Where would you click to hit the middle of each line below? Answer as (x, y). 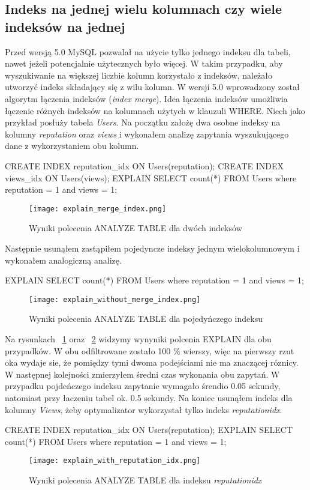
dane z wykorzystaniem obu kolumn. (72, 146)
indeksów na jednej (65, 26)
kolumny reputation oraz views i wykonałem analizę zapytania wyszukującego (147, 134)
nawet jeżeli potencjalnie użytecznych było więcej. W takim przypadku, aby (144, 63)
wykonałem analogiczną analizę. (63, 260)
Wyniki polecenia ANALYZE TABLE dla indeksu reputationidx (145, 480)
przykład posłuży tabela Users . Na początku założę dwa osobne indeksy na (143, 122)
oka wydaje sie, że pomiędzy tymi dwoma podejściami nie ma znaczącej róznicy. (152, 362)
